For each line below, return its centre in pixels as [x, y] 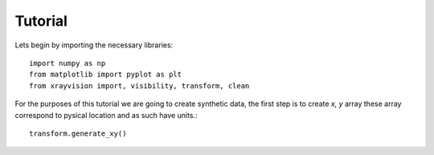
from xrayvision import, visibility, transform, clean [139, 86]
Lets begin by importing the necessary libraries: [94, 45]
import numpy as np [68, 63]
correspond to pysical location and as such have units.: [106, 115]
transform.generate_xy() [78, 133]
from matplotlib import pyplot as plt [106, 75]
